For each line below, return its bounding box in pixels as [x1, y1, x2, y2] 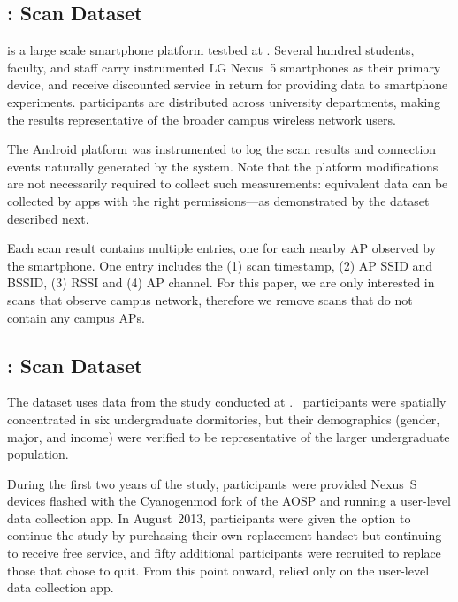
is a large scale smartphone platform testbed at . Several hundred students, [7, 41, 415, 59]
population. [7, 445, 69, 463]
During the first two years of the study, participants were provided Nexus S [7, 474, 417, 492]
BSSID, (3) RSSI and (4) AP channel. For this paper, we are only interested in [7, 273, 435, 292]
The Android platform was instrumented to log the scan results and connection [7, 140, 437, 158]
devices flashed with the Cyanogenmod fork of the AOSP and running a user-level [7, 492, 451, 510]
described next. [7, 209, 89, 227]
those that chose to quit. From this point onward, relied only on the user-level [7, 560, 430, 579]
